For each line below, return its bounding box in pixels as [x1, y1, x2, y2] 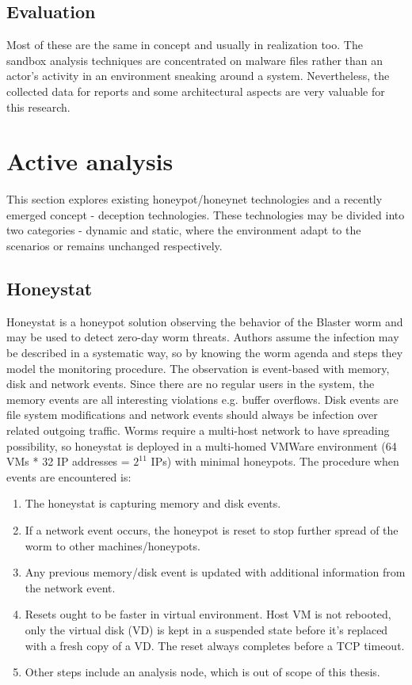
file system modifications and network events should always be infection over [6, 406, 378, 423]
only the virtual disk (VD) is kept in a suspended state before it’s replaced [25, 621, 388, 637]
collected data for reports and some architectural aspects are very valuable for [6, 82, 385, 99]
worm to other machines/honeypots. [25, 537, 200, 554]
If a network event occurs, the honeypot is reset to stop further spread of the [25, 522, 399, 538]
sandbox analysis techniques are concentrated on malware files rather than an [6, 51, 383, 68]
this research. [6, 98, 71, 115]
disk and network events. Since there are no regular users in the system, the [6, 375, 375, 392]
